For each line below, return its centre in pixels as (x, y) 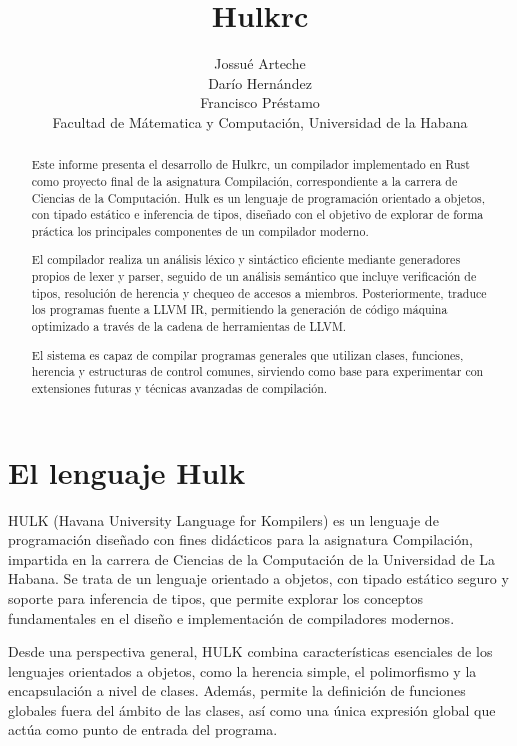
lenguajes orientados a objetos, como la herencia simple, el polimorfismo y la (242, 670)
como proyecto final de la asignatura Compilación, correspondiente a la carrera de (244, 180)
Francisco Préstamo (260, 102)
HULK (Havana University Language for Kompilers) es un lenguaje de (223, 519)
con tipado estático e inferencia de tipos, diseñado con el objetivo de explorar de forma (257, 214)
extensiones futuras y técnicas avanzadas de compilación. (179, 387)
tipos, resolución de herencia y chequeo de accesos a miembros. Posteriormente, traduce (259, 292)
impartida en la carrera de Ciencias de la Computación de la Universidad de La (252, 558)
